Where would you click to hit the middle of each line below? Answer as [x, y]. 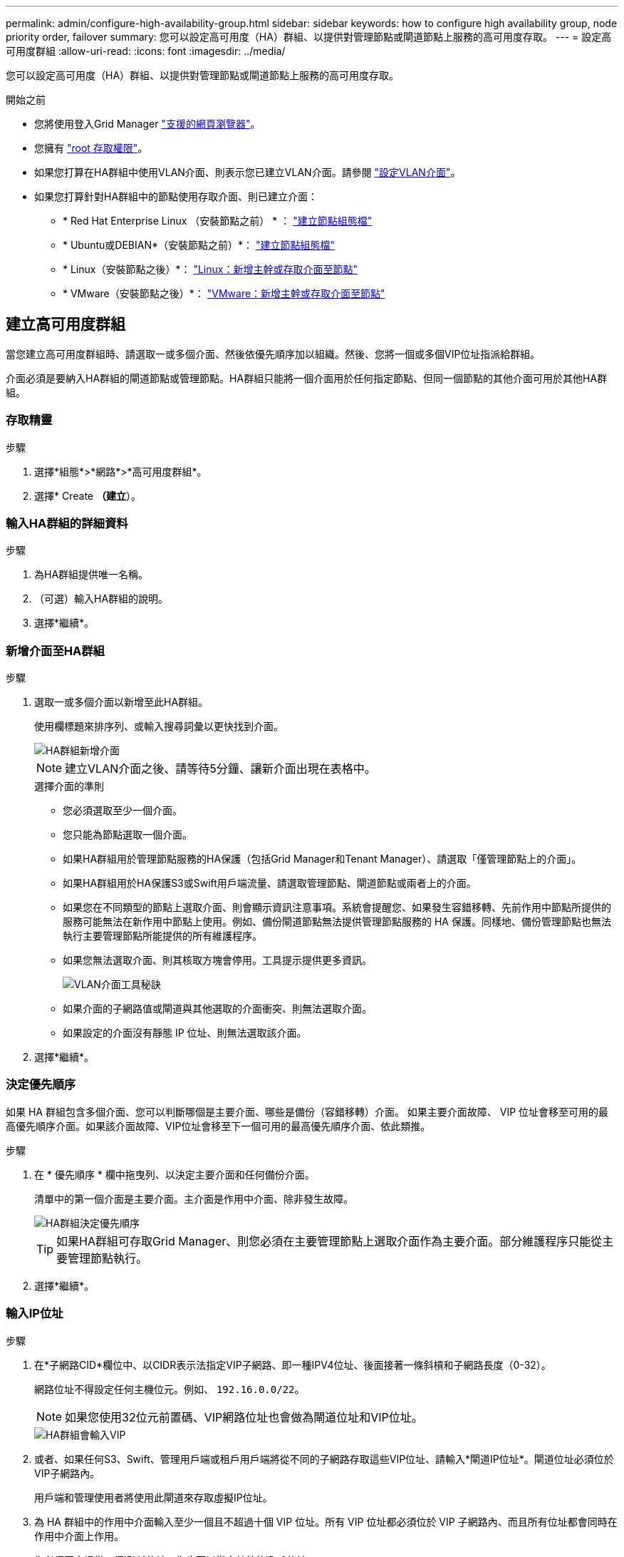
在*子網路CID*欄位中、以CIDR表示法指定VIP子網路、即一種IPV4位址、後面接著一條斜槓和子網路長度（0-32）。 [293, 1365]
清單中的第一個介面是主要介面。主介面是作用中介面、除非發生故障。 [194, 1198]
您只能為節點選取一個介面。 [128, 835]
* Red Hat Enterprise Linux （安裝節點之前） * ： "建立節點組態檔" [218, 221]
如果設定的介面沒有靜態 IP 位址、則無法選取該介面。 [185, 1033]
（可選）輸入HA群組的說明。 [102, 599]
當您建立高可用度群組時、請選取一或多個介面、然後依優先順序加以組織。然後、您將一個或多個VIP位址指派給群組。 [273, 354]
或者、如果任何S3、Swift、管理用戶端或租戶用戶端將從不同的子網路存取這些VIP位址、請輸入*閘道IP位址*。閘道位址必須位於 [324, 1459]
